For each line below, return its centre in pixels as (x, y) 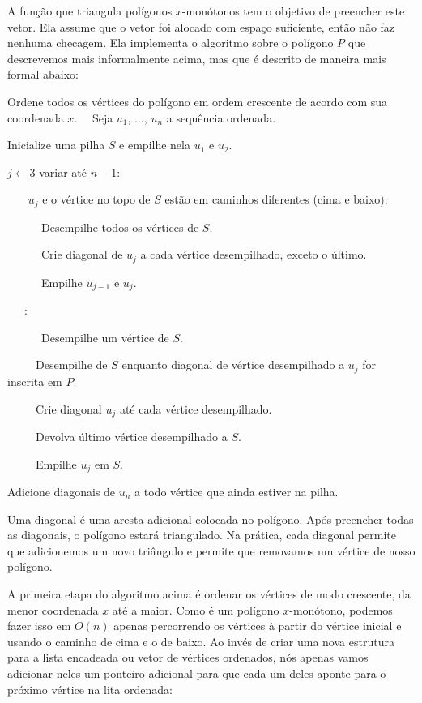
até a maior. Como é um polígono (196, 609)
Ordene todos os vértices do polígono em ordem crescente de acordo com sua (198, 101)
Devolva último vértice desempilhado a (131, 436)
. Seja (94, 117)
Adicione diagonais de (62, 492)
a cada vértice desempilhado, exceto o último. (254, 254)
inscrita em (35, 381)
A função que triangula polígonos (90, 11)
